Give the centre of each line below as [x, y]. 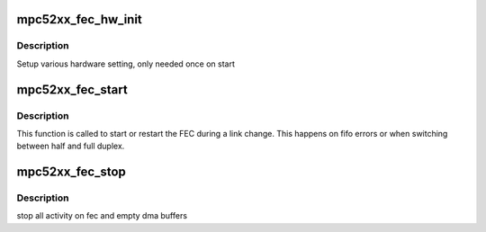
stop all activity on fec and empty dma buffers [102, 216]
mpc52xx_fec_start [72, 89]
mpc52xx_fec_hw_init [80, 19]
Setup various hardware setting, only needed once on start [126, 64]
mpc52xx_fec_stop [71, 172]
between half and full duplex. [71, 146]
